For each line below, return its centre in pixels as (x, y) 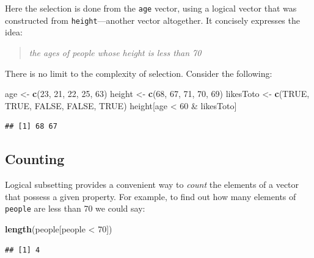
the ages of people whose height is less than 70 (115, 52)
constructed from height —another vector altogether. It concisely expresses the (152, 20)
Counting (35, 159)
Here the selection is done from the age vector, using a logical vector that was (151, 8)
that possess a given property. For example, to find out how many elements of (151, 196)
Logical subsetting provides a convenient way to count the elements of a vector (152, 185)
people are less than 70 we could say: (75, 208)
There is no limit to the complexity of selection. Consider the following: (139, 73)
